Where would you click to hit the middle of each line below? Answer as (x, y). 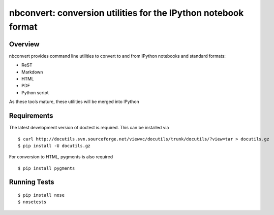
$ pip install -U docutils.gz (54, 146)
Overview (24, 44)
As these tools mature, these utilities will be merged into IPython (74, 102)
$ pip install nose (41, 195)
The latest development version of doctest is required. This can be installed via (89, 128)
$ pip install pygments (46, 168)
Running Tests (31, 182)
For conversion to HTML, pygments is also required (61, 157)
